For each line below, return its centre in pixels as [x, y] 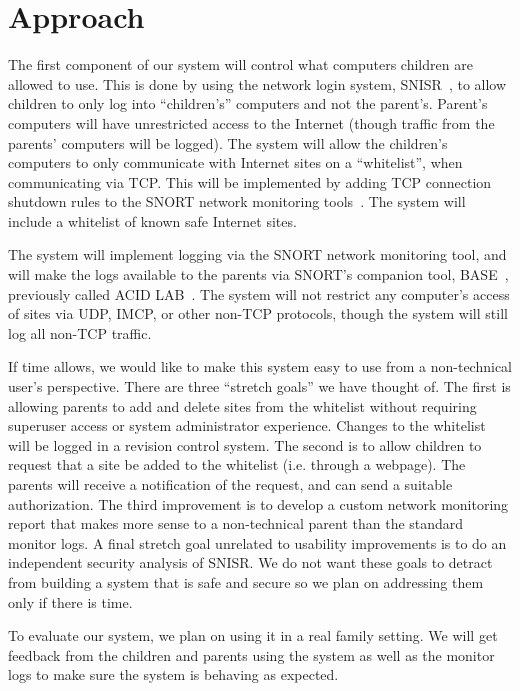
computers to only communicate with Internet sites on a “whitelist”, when [235, 162]
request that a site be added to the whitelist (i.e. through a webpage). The [237, 464]
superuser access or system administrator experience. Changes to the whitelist [247, 425]
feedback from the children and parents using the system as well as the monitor [251, 654]
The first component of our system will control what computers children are [240, 64]
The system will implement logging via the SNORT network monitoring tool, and [257, 254]
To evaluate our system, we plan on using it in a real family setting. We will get [253, 635]
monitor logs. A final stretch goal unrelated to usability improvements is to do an [257, 542]
